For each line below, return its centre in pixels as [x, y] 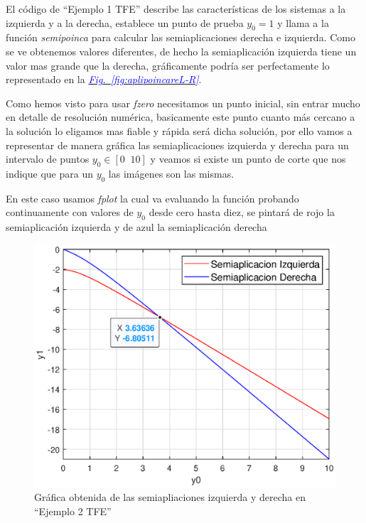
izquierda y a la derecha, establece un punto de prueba [125, 22]
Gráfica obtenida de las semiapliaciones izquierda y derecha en [170, 497]
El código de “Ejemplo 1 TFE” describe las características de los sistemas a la [176, 9]
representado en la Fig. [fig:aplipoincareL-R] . [104, 79]
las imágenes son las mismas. [171, 173]
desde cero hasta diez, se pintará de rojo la [242, 212]
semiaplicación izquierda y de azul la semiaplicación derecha [136, 227]
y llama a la [303, 22]
